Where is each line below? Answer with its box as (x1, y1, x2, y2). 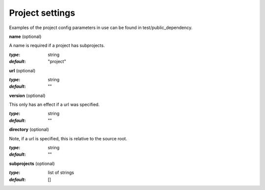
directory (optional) (9, 127, 49, 132)
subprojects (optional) (9, 160, 55, 166)
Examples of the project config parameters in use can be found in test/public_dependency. (9, 25, 193, 31)
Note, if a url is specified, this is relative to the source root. (9, 135, 128, 141)
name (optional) (9, 33, 42, 39)
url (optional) (9, 67, 36, 73)
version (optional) (9, 93, 46, 98)
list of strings (48, 170, 75, 176)
